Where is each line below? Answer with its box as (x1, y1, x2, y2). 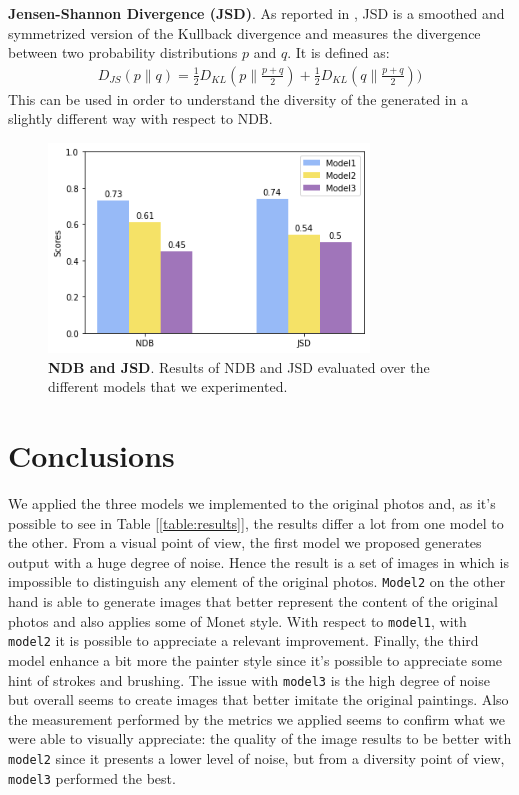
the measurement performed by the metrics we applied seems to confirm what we (8, 708, 506, 729)
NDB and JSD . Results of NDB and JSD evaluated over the (48, 356, 430, 377)
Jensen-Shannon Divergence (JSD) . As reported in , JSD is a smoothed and (8, 3, 505, 23)
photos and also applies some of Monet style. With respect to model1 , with (8, 610, 467, 631)
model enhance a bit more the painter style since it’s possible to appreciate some (8, 650, 503, 671)
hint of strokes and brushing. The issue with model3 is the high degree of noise (8, 669, 490, 690)
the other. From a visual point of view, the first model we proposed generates (8, 532, 482, 553)
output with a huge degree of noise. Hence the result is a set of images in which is (8, 551, 509, 572)
